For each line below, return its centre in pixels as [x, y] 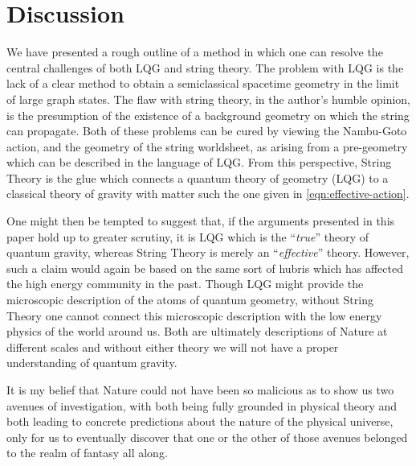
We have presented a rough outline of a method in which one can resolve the [195, 52]
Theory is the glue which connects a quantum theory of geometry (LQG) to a [198, 177]
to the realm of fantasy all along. [87, 453]
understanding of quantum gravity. [92, 363]
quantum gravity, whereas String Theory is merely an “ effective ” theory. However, [208, 252]
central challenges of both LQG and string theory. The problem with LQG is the [205, 67]
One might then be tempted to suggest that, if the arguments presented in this [201, 221]
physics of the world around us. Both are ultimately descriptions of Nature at [197, 331]
